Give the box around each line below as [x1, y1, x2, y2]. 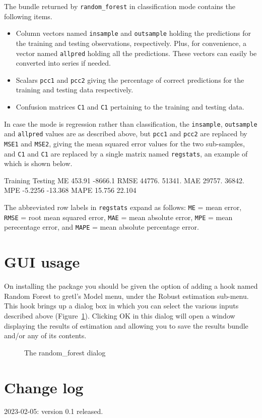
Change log [4, 377, 84, 397]
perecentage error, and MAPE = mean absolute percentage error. [4, 222, 199, 232]
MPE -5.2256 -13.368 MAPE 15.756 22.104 [4, 185, 137, 195]
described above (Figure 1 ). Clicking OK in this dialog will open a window [4, 310, 235, 321]
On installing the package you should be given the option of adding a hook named [4, 281, 258, 291]
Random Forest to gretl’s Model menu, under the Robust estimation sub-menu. [4, 290, 249, 301]
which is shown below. [4, 158, 73, 169]
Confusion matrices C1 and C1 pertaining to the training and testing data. [16, 101, 244, 112]
